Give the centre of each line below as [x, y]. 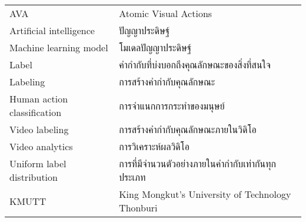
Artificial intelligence [52, 30]
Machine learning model [59, 47]
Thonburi [138, 208]
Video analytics [41, 146]
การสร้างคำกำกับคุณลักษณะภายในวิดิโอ [188, 129]
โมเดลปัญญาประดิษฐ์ [155, 47]
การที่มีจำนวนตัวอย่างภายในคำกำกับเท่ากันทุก [197, 163]
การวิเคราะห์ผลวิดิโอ [154, 146]
